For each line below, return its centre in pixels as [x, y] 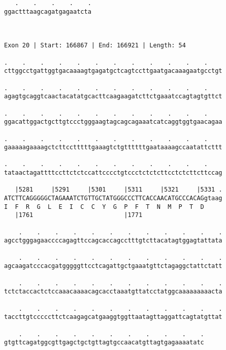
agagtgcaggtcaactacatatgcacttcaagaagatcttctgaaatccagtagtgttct [113, 97]
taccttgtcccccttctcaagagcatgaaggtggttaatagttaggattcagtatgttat [113, 317]
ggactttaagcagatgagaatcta [48, 11]
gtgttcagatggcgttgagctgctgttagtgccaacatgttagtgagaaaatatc [104, 343]
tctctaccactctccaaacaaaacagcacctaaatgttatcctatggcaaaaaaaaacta [113, 292]
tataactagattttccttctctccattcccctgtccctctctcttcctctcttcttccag [113, 173]
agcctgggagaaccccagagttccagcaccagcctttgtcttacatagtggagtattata [113, 241]
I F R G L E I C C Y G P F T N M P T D [104, 207]
